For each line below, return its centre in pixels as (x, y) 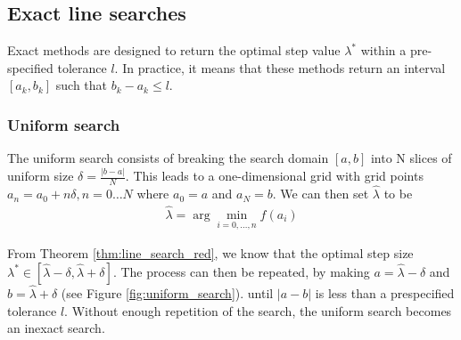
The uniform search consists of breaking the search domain (168, 158)
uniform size (41, 176)
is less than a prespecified (385, 293)
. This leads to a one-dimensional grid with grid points (274, 176)
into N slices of (411, 158)
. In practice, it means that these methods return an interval (280, 67)
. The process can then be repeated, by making (241, 271)
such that (82, 85)
